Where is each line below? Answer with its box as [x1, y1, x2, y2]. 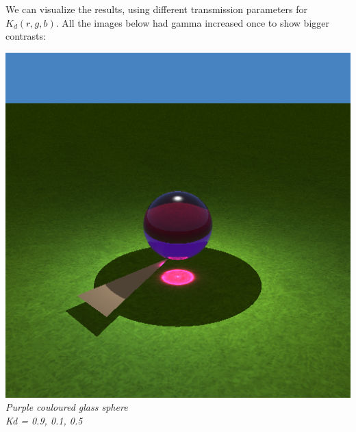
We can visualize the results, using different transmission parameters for [5, 2, 308, 16]
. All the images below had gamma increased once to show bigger [55, 15, 330, 29]
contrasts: [5, 29, 46, 43]
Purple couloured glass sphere [5, 400, 128, 414]
